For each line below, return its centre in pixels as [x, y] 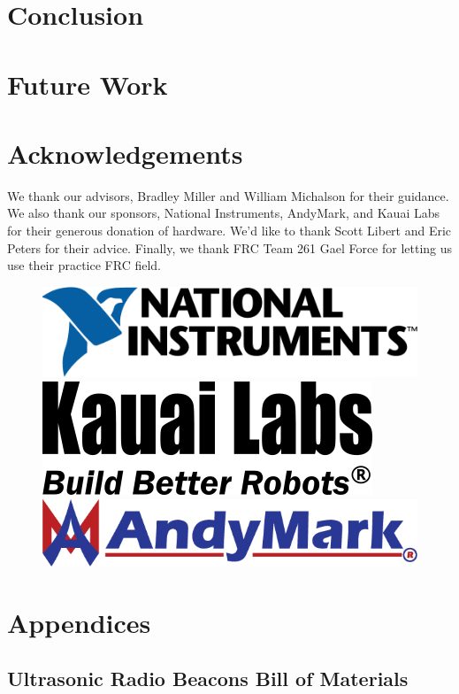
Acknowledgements [125, 153]
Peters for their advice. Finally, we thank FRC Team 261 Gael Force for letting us [230, 247]
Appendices [79, 622]
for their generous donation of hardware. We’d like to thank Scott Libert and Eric [229, 231]
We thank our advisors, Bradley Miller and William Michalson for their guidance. [228, 195]
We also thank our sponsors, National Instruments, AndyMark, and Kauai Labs [224, 213]
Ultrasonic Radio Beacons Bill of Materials [208, 679]
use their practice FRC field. [84, 265]
